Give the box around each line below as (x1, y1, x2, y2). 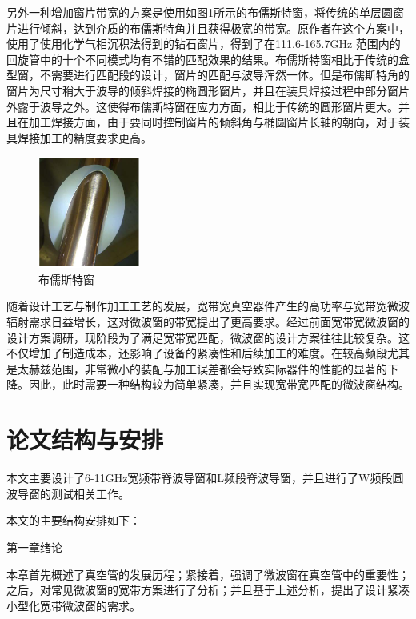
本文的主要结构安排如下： (6, 512, 141, 529)
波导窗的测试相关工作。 (6, 485, 130, 501)
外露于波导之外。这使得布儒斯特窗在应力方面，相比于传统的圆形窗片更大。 (6, 98, 398, 114)
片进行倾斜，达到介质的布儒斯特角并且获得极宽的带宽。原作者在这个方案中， (6, 19, 410, 36)
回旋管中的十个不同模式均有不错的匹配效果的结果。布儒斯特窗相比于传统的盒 (6, 50, 410, 67)
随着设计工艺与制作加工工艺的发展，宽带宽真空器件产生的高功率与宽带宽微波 (6, 298, 410, 314)
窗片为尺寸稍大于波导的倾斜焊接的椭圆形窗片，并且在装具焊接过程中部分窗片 (6, 82, 410, 98)
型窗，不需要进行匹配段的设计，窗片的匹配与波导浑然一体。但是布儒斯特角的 (6, 66, 410, 83)
